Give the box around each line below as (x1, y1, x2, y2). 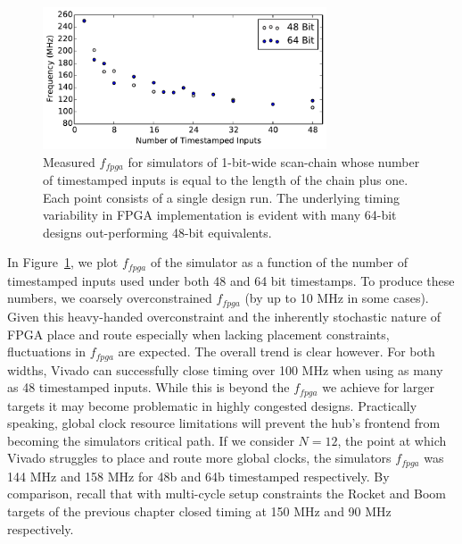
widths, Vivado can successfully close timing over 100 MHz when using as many (7, 360, 443, 379)
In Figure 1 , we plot (7, 253, 119, 272)
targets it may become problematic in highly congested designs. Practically (7, 396, 417, 414)
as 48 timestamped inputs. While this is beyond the (7, 378, 290, 397)
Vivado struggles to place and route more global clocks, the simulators (7, 448, 392, 467)
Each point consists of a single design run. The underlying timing (43, 188, 400, 206)
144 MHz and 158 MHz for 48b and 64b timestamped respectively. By (7, 466, 390, 485)
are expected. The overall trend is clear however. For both (118, 342, 435, 361)
